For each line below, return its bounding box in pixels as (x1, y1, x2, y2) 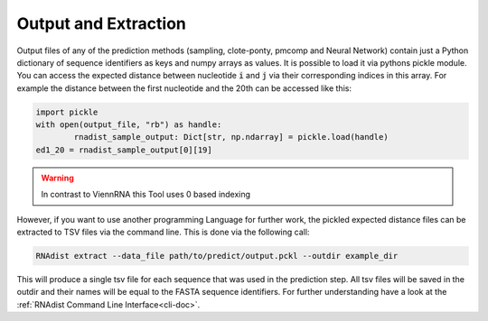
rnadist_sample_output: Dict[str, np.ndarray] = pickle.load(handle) (73, 132, 389, 142)
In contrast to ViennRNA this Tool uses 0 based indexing (41, 189, 251, 200)
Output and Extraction (16, 14, 187, 33)
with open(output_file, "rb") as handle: (35, 120, 222, 130)
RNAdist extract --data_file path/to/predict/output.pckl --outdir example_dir (35, 251, 399, 261)
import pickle (35, 106, 99, 117)
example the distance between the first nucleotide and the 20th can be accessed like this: (16, 82, 352, 94)
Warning (41, 172, 74, 183)
